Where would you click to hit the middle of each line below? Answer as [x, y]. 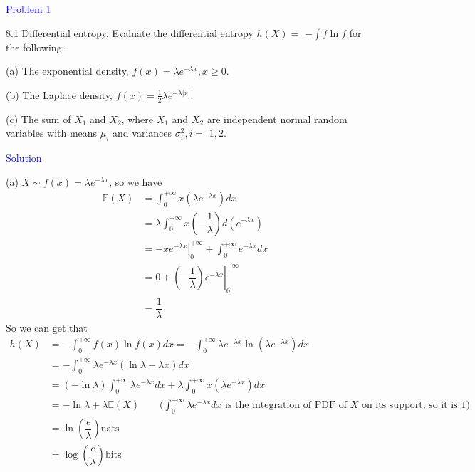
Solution [24, 157]
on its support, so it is [409, 405]
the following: [35, 47]
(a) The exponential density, [67, 71]
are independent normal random [277, 119]
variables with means [52, 133]
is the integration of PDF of [286, 405]
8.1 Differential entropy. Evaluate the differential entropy [130, 32]
